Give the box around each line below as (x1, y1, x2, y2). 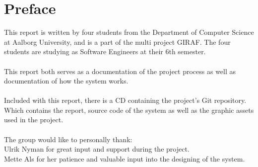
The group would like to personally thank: (4, 134, 132, 144)
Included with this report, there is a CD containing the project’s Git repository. (4, 95, 247, 105)
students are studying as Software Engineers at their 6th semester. (4, 46, 206, 57)
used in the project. (4, 114, 64, 125)
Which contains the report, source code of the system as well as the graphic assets (4, 104, 254, 115)
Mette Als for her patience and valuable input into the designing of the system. (4, 153, 245, 164)
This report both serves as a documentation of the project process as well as (4, 66, 236, 76)
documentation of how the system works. (4, 76, 129, 86)
